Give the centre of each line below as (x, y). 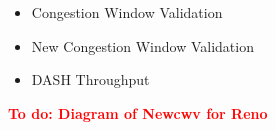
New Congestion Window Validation (142, 45)
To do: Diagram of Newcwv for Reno (138, 112)
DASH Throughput (90, 79)
